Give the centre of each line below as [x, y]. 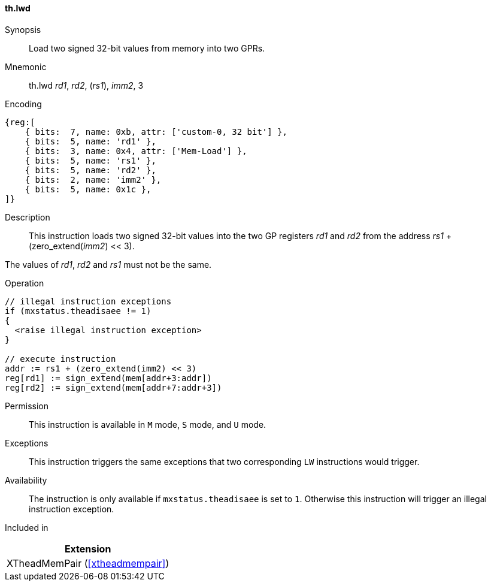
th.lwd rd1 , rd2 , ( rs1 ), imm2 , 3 [86, 85]
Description [28, 217]
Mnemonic [26, 67]
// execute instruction [60, 359]
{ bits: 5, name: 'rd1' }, [90, 141]
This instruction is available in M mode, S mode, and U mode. [148, 424]
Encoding [23, 104]
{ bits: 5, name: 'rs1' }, [90, 160]
